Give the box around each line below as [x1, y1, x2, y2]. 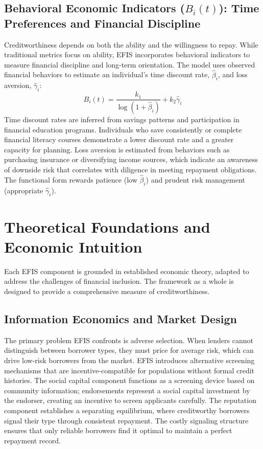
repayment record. [4, 435, 61, 445]
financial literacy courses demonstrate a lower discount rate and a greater [4, 134, 234, 145]
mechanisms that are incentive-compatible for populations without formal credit [4, 365, 255, 375]
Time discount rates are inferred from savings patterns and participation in [4, 114, 240, 125]
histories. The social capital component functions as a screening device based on [4, 375, 255, 386]
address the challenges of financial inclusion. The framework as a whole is [4, 276, 234, 286]
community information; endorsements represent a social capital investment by [4, 385, 250, 395]
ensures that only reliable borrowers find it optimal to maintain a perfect [4, 425, 232, 436]
